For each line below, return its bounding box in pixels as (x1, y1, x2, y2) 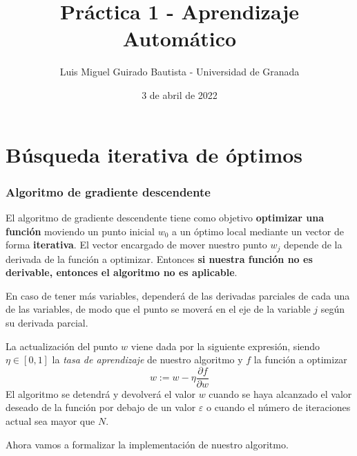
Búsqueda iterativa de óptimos (6, 140, 303, 168)
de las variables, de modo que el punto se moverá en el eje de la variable (6, 302, 311, 316)
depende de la (284, 237, 342, 252)
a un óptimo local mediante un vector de (172, 224, 344, 238)
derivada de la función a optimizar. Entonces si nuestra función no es (6, 251, 313, 266)
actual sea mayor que (6, 413, 95, 428)
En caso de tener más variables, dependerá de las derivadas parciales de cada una (6, 288, 350, 302)
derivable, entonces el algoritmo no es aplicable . (6, 265, 238, 280)
